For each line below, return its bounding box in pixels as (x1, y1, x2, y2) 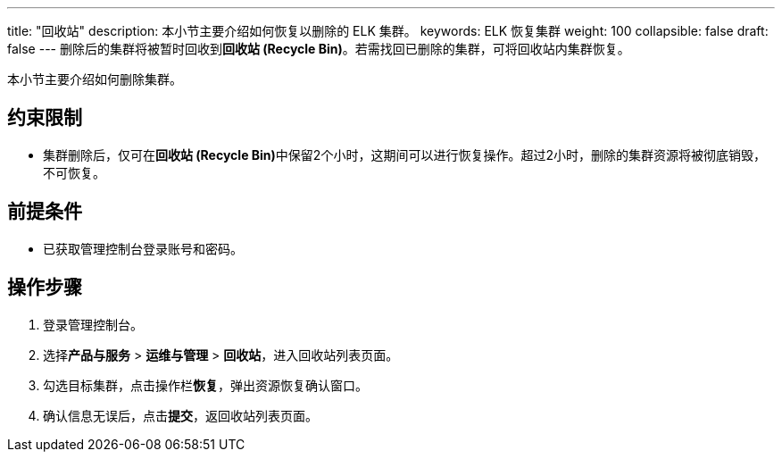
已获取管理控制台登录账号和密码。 (43, 240, 243, 256)
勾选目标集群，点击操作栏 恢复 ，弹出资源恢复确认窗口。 (43, 377, 368, 393)
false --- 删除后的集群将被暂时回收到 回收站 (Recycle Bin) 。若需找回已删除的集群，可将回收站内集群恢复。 (7, 41, 630, 56)
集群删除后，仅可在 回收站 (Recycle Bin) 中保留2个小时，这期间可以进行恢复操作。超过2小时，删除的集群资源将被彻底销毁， (43, 146, 766, 163)
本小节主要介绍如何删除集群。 (7, 71, 182, 87)
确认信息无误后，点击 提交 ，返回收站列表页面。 (43, 407, 318, 423)
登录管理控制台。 (43, 316, 143, 332)
